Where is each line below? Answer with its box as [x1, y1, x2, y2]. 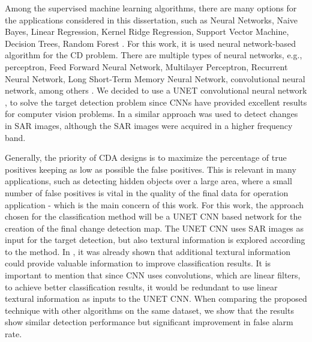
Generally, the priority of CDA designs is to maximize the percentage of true [5, 151, 287, 164]
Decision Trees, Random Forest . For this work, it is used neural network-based [5, 37, 296, 49]
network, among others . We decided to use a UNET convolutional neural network [5, 84, 307, 97]
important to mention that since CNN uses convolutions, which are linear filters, [5, 269, 301, 281]
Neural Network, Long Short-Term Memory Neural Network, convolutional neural [5, 72, 305, 85]
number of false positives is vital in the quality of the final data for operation [5, 186, 289, 199]
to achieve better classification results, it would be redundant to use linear [5, 280, 278, 293]
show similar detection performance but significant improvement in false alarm [5, 316, 293, 328]
